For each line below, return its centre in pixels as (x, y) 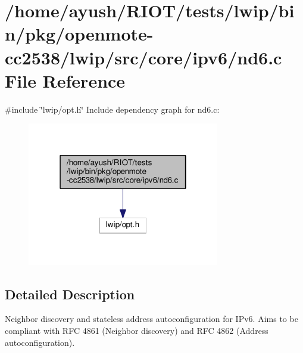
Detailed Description (70, 294)
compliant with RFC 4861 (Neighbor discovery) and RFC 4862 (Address (137, 331)
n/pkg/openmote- (79, 34)
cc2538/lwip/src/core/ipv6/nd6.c (143, 57)
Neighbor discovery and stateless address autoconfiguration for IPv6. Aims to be (151, 319)
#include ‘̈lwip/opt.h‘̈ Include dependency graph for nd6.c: (112, 109)
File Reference (65, 80)
